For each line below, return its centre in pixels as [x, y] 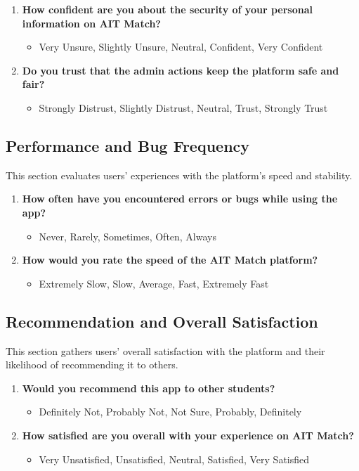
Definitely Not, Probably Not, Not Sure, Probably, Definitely [170, 412]
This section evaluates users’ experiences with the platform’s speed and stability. [179, 175]
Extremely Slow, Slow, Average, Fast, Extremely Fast [154, 283]
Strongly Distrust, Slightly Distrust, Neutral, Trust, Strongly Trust [183, 107]
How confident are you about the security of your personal [167, 9]
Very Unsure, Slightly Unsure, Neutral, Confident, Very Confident [181, 47]
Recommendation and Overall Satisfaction [162, 321]
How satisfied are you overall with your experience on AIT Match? [188, 435]
